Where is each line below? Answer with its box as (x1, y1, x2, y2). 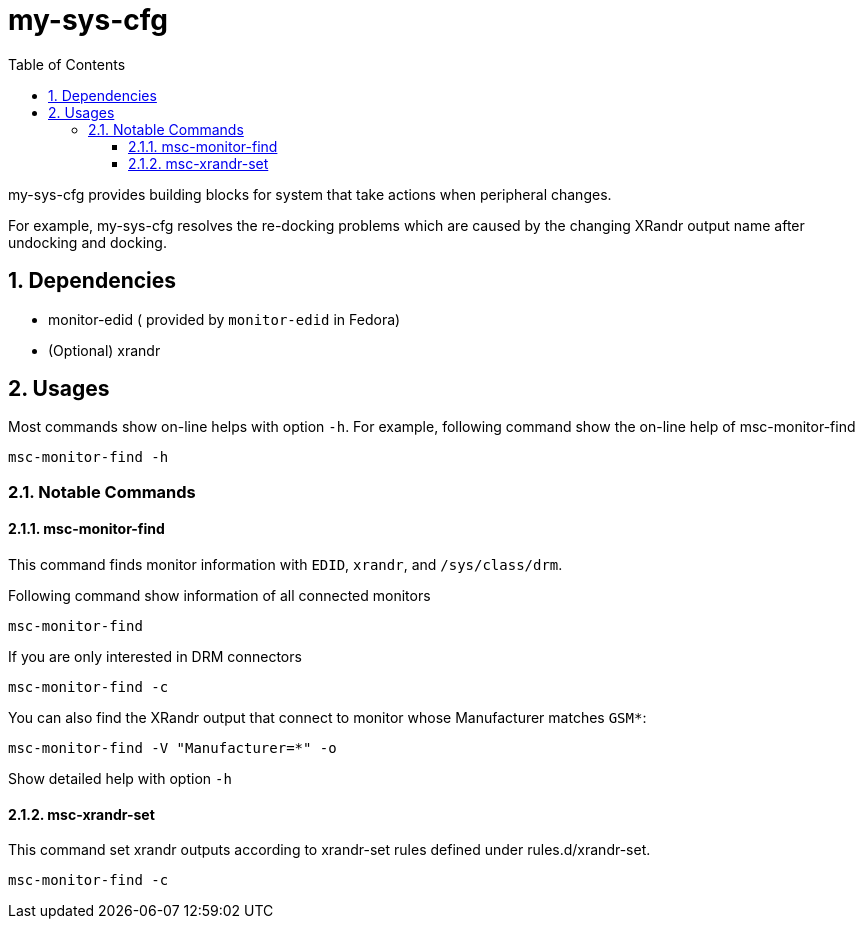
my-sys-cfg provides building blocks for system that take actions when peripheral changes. (8, 185, 612, 203)
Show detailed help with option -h (8, 770, 232, 788)
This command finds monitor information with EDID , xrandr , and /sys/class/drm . (8, 556, 563, 574)
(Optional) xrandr (48, 341, 161, 359)
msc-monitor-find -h (8, 449, 169, 466)
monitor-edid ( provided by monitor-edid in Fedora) (48, 310, 401, 328)
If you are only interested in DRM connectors (8, 648, 302, 666)
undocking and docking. (8, 233, 167, 251)
